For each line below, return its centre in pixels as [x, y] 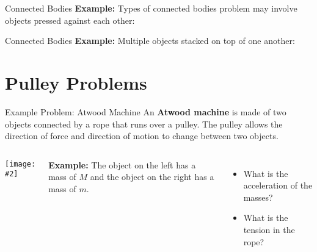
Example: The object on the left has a [122, 164]
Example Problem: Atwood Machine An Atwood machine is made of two [146, 111]
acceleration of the [278, 185]
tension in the [269, 230]
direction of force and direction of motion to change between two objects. [142, 136]
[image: [20, 164]
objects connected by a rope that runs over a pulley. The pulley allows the [144, 124]
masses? [258, 197]
